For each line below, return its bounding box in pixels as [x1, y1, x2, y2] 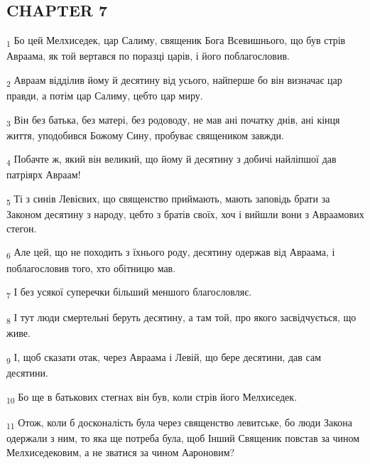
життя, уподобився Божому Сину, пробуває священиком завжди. [6, 127, 284, 142]
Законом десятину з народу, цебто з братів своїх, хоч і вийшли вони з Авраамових [6, 207, 364, 222]
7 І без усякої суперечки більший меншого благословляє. [6, 284, 252, 301]
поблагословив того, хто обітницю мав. [6, 260, 176, 275]
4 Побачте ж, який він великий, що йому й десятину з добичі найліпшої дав [6, 151, 337, 168]
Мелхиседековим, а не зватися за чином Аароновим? [6, 444, 235, 459]
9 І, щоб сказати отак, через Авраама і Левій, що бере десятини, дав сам [6, 349, 321, 366]
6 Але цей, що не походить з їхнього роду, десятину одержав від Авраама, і [6, 244, 335, 261]
